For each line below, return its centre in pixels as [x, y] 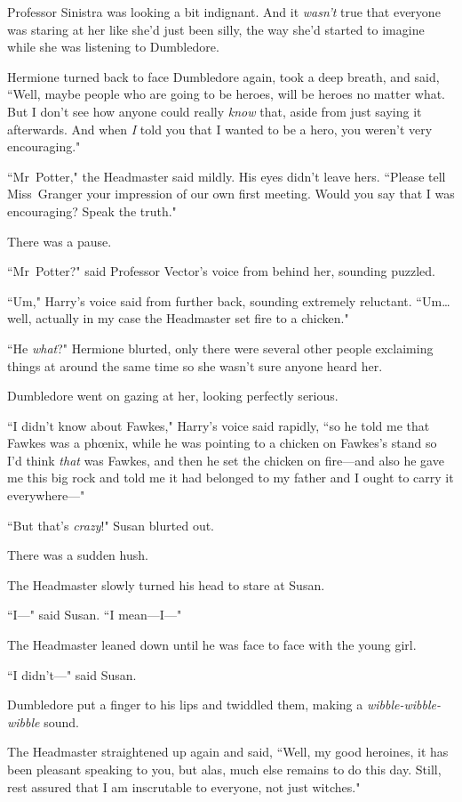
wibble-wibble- [403, 705]
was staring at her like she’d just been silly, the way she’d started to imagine [216, 29]
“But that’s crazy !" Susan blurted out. [111, 525]
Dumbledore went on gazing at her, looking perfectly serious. [173, 396]
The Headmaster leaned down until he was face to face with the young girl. [212, 645]
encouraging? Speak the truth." [92, 211]
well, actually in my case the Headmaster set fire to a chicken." [178, 318]
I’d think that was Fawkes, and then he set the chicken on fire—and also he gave [226, 460]
